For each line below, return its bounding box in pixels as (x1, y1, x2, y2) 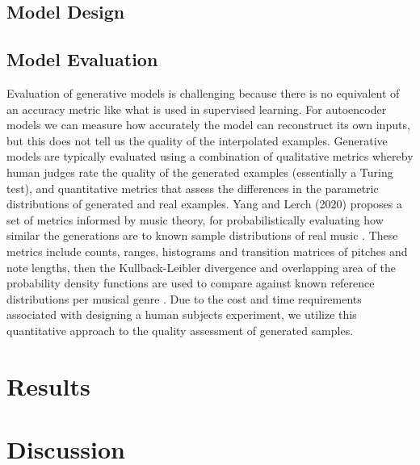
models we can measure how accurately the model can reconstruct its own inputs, (6, 116, 410, 133)
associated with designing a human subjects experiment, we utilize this (6, 306, 357, 323)
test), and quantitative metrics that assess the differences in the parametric (6, 179, 379, 196)
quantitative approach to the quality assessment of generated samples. (6, 321, 354, 338)
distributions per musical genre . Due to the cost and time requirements (6, 290, 362, 307)
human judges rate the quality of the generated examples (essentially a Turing (6, 163, 393, 180)
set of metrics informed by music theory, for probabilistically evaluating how (6, 211, 384, 228)
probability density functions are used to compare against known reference (6, 274, 375, 291)
